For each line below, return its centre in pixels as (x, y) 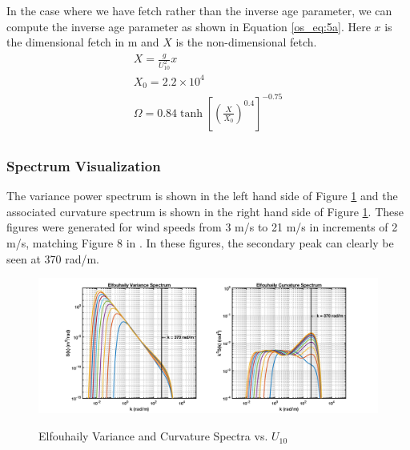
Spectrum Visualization (84, 165)
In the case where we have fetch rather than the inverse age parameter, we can (199, 10)
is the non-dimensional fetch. (246, 42)
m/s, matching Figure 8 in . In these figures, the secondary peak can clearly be (200, 242)
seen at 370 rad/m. (53, 258)
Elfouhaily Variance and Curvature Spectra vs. (153, 436)
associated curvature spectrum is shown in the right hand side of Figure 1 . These (205, 211)
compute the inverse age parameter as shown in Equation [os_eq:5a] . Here (189, 26)
